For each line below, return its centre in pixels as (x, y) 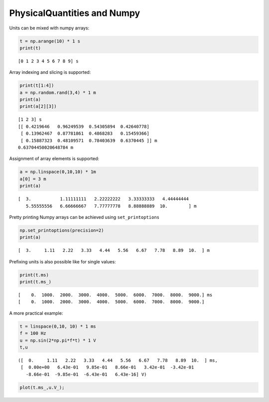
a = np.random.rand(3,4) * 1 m (58, 93)
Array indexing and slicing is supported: (50, 72)
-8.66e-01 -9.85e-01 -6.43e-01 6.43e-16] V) (86, 374)
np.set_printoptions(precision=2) (62, 230)
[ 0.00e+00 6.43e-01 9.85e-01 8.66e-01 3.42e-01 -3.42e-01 (107, 367)
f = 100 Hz (33, 333)
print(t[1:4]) (37, 86)
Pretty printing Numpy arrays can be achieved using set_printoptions (84, 217)
